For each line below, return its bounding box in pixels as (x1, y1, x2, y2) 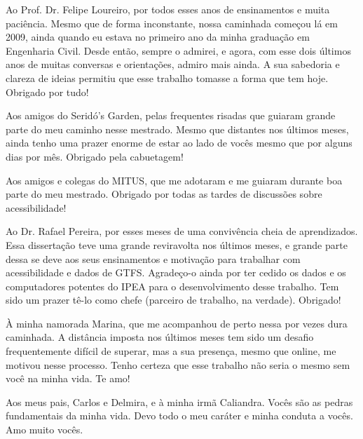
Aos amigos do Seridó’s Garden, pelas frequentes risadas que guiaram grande (6, 108, 336, 123)
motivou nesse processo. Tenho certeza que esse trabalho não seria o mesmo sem (6, 357, 350, 372)
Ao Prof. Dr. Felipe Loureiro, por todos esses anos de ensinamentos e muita (6, 2, 330, 16)
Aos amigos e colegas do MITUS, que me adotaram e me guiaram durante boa (6, 173, 343, 187)
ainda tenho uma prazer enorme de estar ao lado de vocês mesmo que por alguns (6, 135, 352, 150)
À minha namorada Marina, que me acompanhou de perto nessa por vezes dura (6, 316, 348, 330)
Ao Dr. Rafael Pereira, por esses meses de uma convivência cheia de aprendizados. (6, 224, 358, 238)
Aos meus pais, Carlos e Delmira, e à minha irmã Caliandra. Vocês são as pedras (6, 394, 353, 409)
